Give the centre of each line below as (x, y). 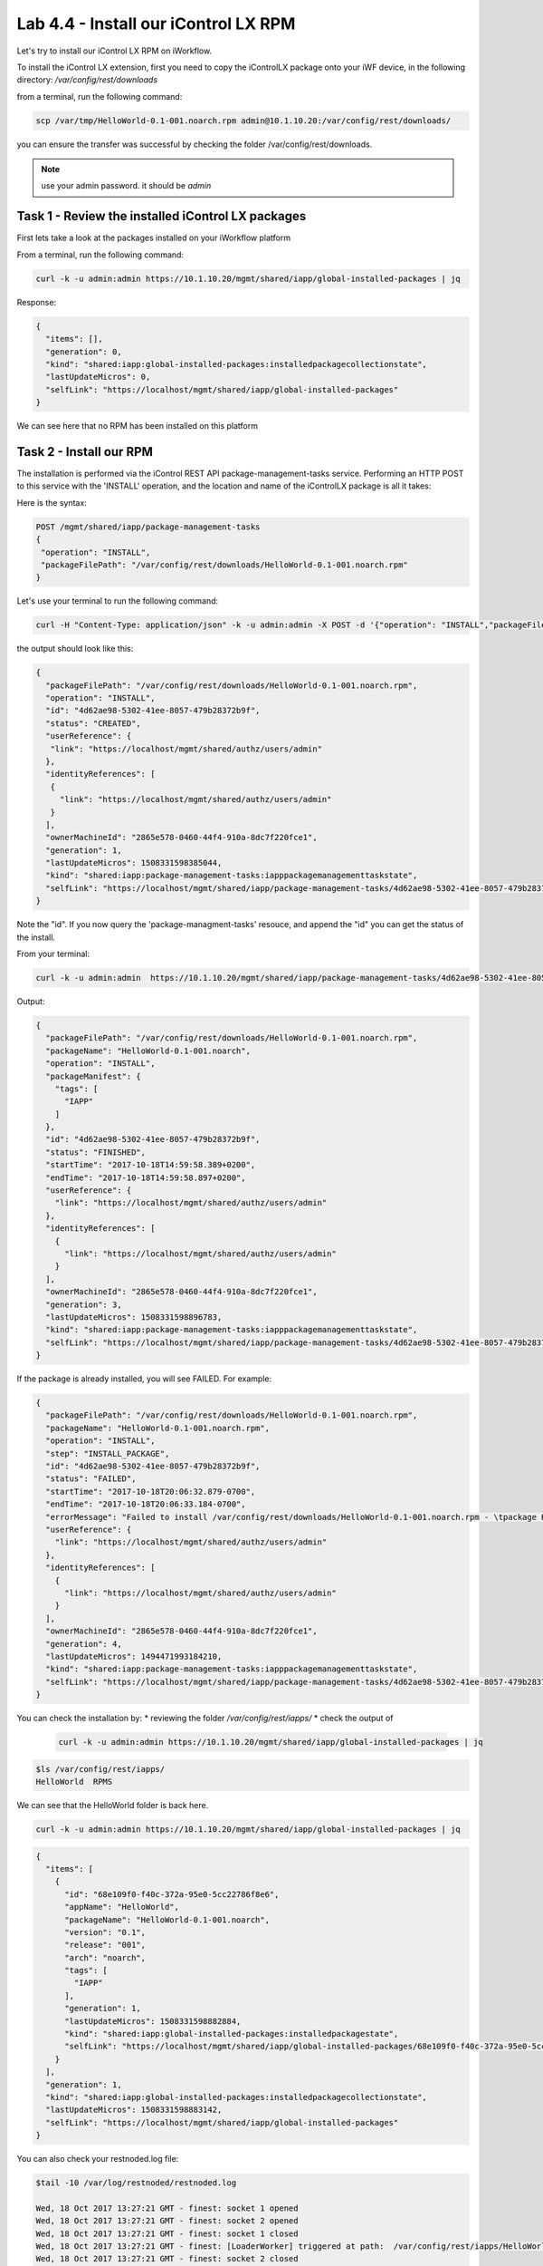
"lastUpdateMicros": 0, (98, 377)
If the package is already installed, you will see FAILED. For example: (144, 1379)
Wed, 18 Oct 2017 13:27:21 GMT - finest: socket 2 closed (167, 2259)
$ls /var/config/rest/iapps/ (100, 1769)
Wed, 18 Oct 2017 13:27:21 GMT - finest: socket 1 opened (167, 2208)
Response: (37, 302)
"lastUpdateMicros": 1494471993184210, (134, 1656)
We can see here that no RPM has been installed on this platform (137, 426)
